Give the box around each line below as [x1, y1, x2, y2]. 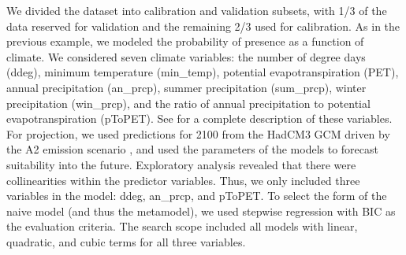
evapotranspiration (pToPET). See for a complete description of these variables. [6, 110, 393, 127]
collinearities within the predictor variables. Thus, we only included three [6, 172, 360, 188]
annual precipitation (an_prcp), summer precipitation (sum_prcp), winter [6, 79, 367, 95]
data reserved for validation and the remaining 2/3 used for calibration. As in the [6, 17, 400, 34]
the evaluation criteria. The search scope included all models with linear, [6, 218, 358, 235]
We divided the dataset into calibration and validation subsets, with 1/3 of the [6, 2, 387, 18]
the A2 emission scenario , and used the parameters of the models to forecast [6, 141, 378, 157]
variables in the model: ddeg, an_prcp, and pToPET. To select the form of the [6, 187, 387, 204]
